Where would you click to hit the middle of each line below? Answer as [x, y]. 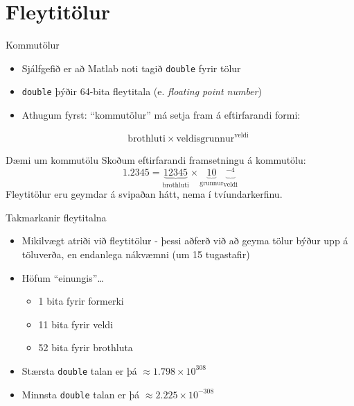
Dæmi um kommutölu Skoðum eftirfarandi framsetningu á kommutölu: [156, 160]
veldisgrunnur [205, 139]
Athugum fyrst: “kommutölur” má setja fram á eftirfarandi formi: [161, 115]
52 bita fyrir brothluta [86, 347]
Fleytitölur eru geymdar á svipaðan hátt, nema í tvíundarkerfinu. [144, 194]
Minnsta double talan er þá [81, 394]
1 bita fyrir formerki [81, 301]
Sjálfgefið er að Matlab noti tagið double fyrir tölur [131, 68]
